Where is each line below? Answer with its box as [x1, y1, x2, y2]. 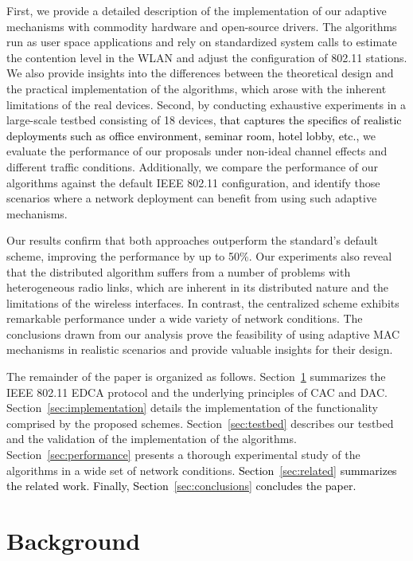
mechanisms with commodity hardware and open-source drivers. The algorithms [6, 18, 397, 34]
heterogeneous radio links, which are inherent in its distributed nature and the [6, 279, 389, 296]
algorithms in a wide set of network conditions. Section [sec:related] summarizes [6, 461, 397, 478]
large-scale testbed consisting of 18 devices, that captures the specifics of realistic [6, 112, 402, 128]
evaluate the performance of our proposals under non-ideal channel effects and [6, 143, 388, 159]
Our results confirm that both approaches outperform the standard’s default [6, 232, 378, 249]
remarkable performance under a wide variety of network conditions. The [6, 310, 363, 327]
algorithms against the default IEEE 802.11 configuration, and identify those [6, 174, 380, 190]
